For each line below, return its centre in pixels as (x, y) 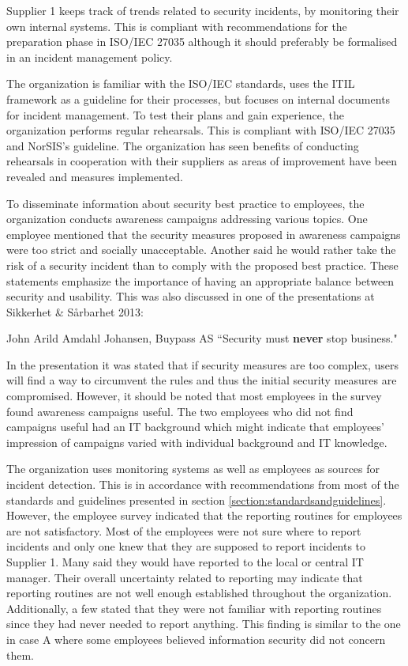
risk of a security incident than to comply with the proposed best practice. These (202, 265)
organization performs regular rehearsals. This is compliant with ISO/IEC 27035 (201, 130)
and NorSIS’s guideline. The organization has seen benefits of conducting (183, 145)
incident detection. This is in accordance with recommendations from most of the (203, 484)
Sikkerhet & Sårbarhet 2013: (75, 311)
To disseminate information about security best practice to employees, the (185, 203)
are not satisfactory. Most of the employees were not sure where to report (184, 530)
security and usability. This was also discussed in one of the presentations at (191, 296)
